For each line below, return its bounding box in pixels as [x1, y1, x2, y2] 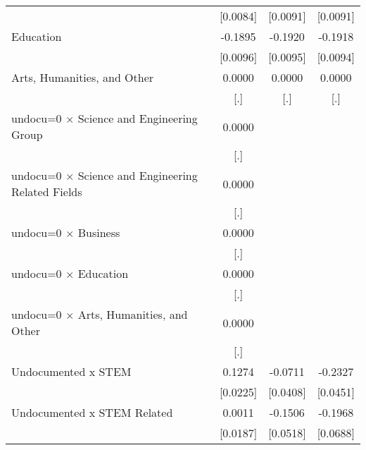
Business [77, 224, 120, 241]
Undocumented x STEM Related [11, 404, 173, 420]
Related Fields [11, 183, 82, 200]
